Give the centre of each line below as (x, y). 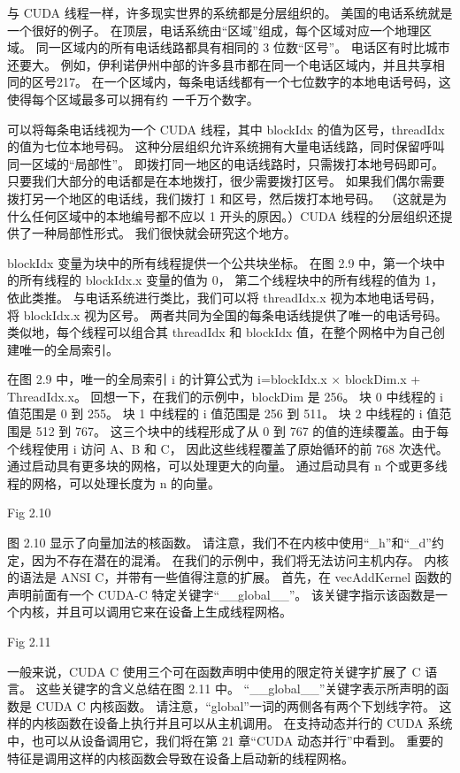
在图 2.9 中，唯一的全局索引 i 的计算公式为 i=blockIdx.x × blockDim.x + (214, 379)
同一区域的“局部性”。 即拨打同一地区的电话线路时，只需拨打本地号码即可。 (226, 163)
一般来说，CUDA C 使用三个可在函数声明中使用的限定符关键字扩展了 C (214, 671)
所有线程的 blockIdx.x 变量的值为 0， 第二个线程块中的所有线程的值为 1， (231, 280)
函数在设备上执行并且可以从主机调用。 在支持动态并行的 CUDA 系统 (254, 723)
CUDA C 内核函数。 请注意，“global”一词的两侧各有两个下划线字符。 (235, 705)
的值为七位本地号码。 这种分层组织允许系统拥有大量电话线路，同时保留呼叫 (226, 146)
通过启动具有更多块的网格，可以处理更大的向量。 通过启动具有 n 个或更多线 (227, 466)
